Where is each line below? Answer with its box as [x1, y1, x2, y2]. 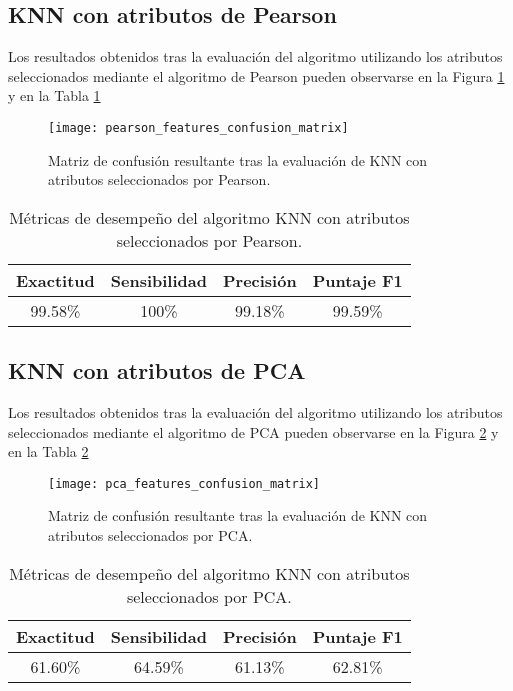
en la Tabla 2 [8, 441, 89, 462]
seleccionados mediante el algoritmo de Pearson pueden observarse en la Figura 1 [8, 65, 505, 86]
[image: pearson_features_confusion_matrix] [48, 120, 349, 135]
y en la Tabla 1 [8, 85, 101, 106]
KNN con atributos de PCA [8, 355, 306, 386]
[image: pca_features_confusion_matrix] [48, 476, 321, 491]
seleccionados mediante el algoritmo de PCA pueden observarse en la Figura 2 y [8, 421, 499, 442]
